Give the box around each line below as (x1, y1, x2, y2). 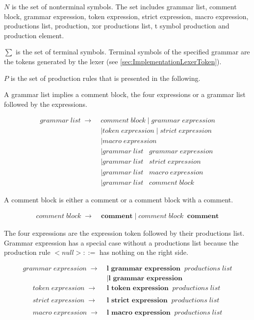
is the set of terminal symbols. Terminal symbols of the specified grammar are (16, 47, 250, 57)
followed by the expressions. (4, 98, 87, 109)
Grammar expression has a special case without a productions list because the (4, 237, 239, 247)
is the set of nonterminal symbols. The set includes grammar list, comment (11, 1, 237, 11)
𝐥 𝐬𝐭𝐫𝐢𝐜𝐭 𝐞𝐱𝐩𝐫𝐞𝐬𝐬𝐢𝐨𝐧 (106, 297, 168, 304)
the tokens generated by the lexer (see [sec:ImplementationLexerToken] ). (4, 56, 222, 66)
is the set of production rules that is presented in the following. (10, 73, 201, 83)
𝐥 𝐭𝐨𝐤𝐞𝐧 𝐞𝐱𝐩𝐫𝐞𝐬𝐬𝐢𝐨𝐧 (106, 285, 169, 292)
